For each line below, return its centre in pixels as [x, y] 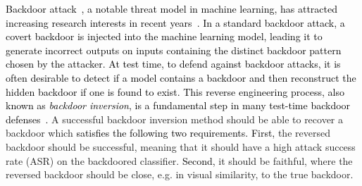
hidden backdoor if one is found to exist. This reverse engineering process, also [175, 91]
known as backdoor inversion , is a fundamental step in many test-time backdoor [178, 105]
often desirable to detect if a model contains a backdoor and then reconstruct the [181, 77]
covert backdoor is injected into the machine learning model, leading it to [164, 36]
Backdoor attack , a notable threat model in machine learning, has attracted [171, 8]
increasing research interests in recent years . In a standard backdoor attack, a [175, 22]
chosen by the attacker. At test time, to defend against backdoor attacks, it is [173, 64]
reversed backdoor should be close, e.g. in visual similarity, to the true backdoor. [180, 174]
